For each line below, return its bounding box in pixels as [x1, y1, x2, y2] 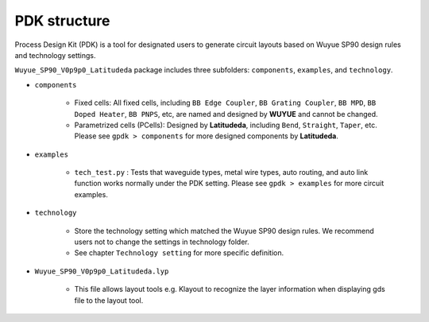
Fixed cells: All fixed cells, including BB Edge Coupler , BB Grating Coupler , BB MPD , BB [74, 98, 377, 107]
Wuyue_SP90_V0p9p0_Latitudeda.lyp [34, 266, 169, 276]
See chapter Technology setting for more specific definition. [74, 248, 284, 258]
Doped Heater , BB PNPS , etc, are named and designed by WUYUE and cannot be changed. [74, 109, 378, 118]
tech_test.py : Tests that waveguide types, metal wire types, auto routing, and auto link [74, 168, 369, 177]
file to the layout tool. [74, 295, 144, 305]
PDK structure [14, 12, 110, 29]
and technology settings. [14, 50, 96, 60]
